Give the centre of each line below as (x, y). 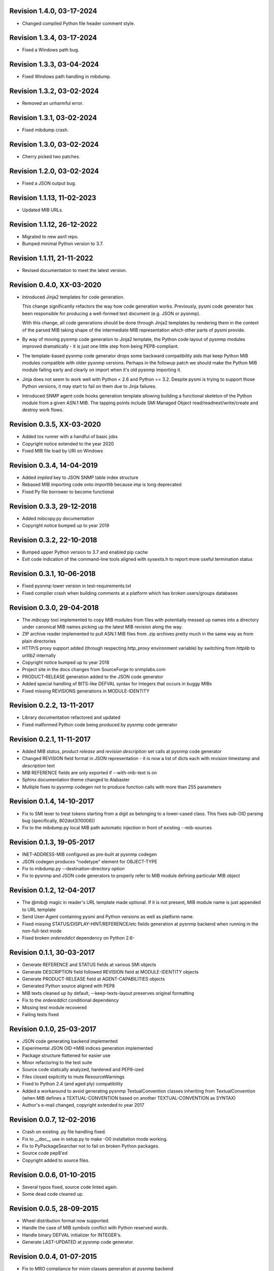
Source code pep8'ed (45, 1153)
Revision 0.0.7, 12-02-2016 (53, 1120)
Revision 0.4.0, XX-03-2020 (55, 285)
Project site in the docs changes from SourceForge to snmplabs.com (94, 670)
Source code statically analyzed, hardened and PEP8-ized (83, 1070)
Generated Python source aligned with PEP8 (68, 986)
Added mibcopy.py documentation (58, 518)
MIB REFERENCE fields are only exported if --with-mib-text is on (90, 772)
